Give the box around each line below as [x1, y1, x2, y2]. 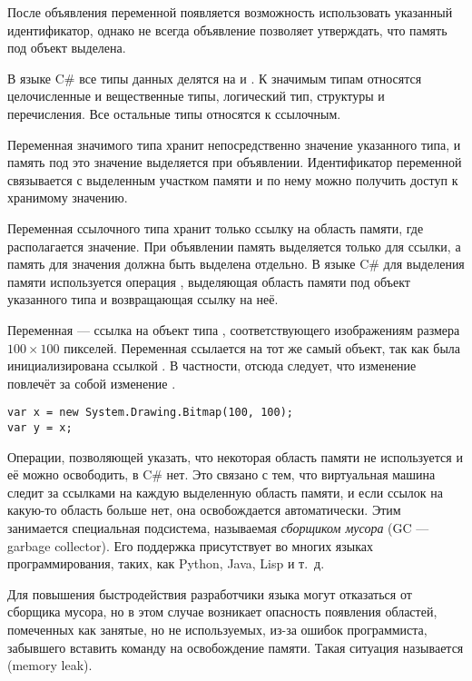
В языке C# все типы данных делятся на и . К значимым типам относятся [7, 68, 422, 87]
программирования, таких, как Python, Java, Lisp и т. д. [7, 554, 325, 573]
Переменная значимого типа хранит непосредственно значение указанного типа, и [7, 134, 461, 153]
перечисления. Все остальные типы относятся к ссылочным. [7, 104, 341, 123]
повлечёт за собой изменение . [7, 373, 176, 392]
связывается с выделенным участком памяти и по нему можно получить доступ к [7, 170, 458, 189]
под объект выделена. [7, 38, 126, 57]
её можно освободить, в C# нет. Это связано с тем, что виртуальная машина [7, 465, 436, 484]
